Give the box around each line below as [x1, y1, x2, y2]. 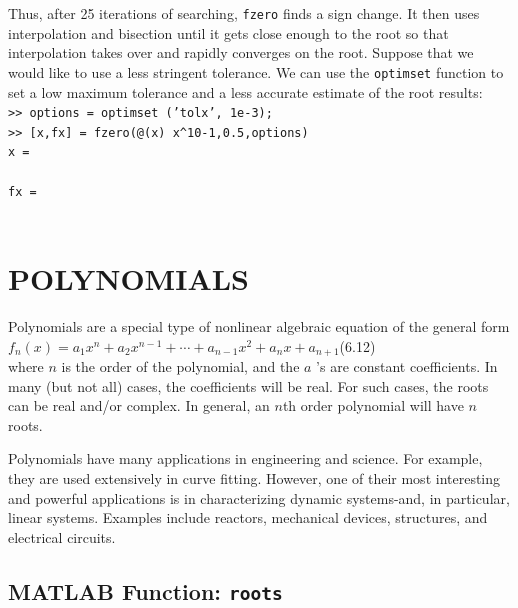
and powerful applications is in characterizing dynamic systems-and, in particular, [8, 487, 510, 508]
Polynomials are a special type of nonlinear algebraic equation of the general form [8, 316, 510, 337]
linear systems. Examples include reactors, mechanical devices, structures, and [8, 507, 488, 528]
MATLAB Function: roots [8, 575, 283, 606]
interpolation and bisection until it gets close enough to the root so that [8, 22, 449, 43]
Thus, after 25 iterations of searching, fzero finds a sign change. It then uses [8, 3, 480, 23]
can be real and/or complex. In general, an [8, 395, 270, 416]
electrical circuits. [8, 526, 116, 547]
